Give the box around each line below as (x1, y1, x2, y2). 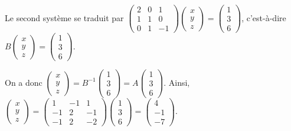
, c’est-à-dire (241, 11, 286, 23)
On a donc (5, 76, 42, 88)
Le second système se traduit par (5, 11, 124, 23)
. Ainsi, (164, 76, 190, 88)
